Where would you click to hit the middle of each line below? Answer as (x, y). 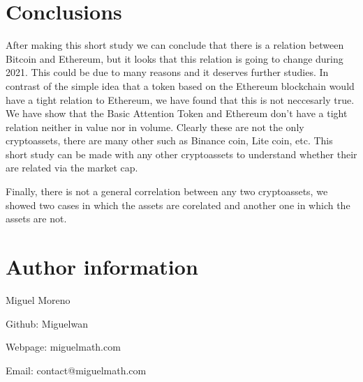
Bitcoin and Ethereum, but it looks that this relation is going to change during (175, 58)
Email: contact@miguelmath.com (76, 370)
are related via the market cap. (72, 168)
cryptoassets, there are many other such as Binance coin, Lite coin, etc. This (169, 140)
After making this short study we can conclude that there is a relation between (175, 45)
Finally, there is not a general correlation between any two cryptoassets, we (167, 191)
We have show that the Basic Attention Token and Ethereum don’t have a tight (177, 113)
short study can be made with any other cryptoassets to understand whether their (181, 154)
